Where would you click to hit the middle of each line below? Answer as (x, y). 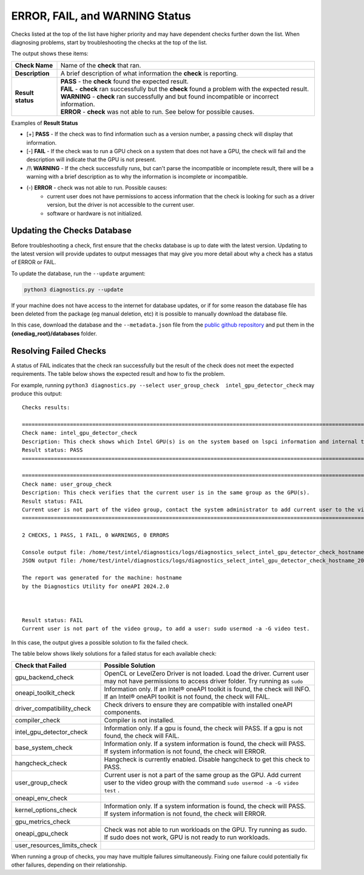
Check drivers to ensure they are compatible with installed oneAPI (198, 704)
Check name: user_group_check (67, 484)
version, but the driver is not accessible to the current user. (121, 205)
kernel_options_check (46, 810)
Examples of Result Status (45, 123)
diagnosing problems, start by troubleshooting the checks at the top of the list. (109, 42)
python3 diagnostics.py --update (74, 289)
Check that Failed (41, 665)
